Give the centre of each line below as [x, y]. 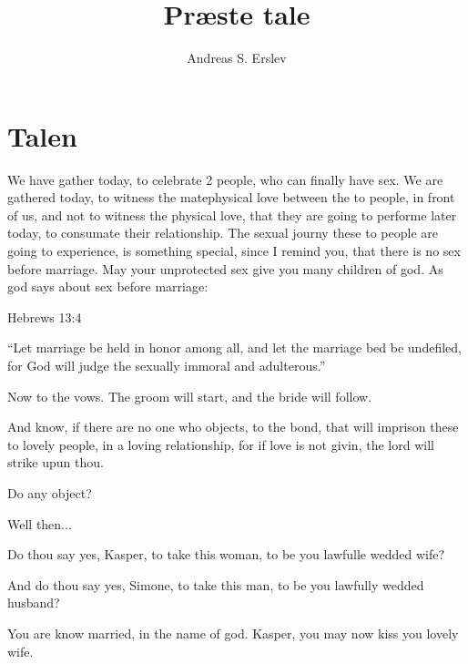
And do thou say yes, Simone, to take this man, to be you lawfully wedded [216, 584]
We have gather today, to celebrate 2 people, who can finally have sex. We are [225, 179]
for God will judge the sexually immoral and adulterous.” [167, 365]
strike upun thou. [56, 462]
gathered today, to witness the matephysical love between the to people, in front [231, 197]
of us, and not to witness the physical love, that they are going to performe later [232, 215]
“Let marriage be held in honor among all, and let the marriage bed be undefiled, [234, 347]
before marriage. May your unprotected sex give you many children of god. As [225, 268]
